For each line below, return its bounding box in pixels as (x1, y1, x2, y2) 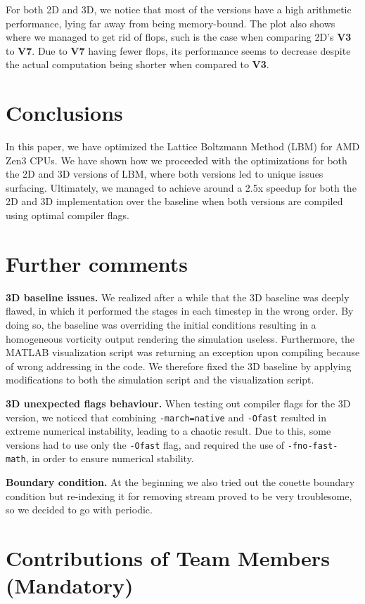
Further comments (6, 249, 188, 277)
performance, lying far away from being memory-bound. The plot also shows (6, 15, 335, 30)
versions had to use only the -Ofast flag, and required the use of (6, 437, 285, 452)
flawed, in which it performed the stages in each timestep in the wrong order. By (6, 303, 354, 318)
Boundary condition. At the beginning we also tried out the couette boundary (6, 475, 355, 490)
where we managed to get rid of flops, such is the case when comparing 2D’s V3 (6, 29, 352, 44)
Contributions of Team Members (6, 544, 330, 572)
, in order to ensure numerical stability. (25, 451, 194, 466)
